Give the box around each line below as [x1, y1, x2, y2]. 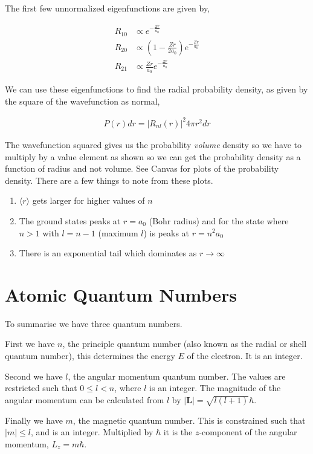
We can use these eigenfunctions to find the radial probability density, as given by [5, 83, 308, 96]
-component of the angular [199, 426, 297, 438]
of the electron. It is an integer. [187, 349, 303, 362]
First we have [5, 337, 55, 350]
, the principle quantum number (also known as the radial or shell [62, 337, 307, 350]
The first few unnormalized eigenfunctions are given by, [5, 2, 210, 14]
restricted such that [5, 381, 77, 394]
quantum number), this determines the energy [5, 349, 175, 362]
